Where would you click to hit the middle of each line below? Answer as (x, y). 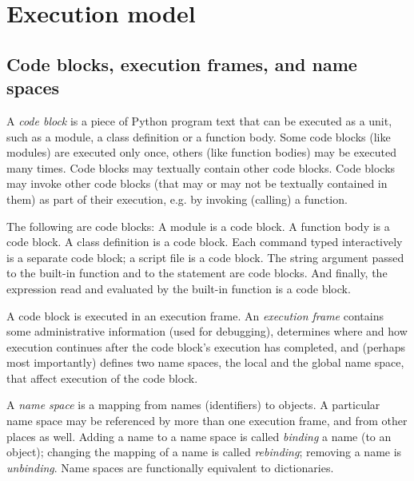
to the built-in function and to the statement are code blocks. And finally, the (197, 273)
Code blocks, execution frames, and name (182, 64)
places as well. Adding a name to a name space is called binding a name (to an (199, 436)
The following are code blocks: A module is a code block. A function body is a (198, 226)
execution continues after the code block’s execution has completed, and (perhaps (206, 346)
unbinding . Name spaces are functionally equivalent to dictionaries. (170, 467)
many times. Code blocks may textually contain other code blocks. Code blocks (201, 167)
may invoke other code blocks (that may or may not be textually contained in (197, 183)
